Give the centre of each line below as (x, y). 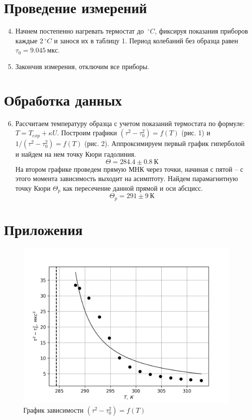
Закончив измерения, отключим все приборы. (82, 66)
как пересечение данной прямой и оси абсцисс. (133, 188)
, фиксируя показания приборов (201, 31)
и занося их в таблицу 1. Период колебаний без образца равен (146, 40)
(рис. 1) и (196, 133)
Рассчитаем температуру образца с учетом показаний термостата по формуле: (130, 123)
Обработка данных (63, 100)
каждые (26, 40)
